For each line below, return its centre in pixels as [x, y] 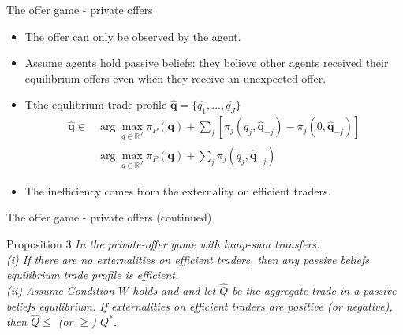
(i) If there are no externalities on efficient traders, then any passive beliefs [188, 259]
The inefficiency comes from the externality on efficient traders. [178, 190]
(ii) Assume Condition [61, 290]
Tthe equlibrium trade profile [96, 104]
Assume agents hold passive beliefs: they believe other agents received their [207, 63]
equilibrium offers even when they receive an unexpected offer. [175, 78]
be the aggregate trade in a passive [314, 290]
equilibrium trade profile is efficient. [93, 275]
